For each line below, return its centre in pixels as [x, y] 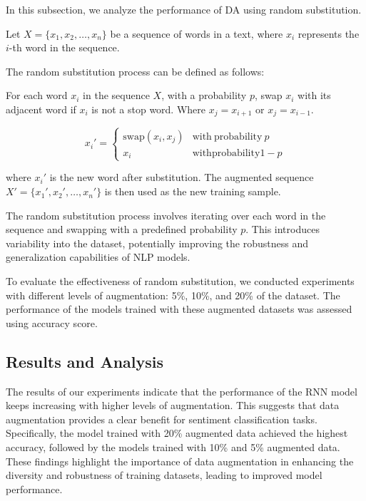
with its [314, 95]
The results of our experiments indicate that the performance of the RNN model [182, 391]
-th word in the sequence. [64, 47]
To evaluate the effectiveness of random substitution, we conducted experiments [180, 281]
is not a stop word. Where [149, 109]
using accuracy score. [52, 322]
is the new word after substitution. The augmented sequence [182, 177]
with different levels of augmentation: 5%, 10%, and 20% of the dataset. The [173, 295]
